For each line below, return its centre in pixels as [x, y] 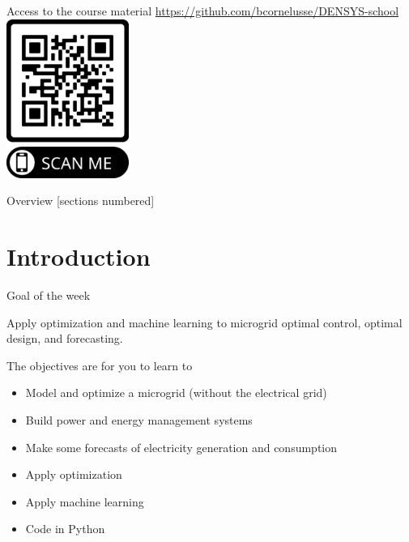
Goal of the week [49, 295]
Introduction [79, 256]
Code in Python [65, 529]
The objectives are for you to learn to [100, 365]
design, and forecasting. [65, 338]
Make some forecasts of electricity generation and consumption [181, 447]
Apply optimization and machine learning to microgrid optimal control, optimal [204, 322]
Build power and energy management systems [139, 420]
